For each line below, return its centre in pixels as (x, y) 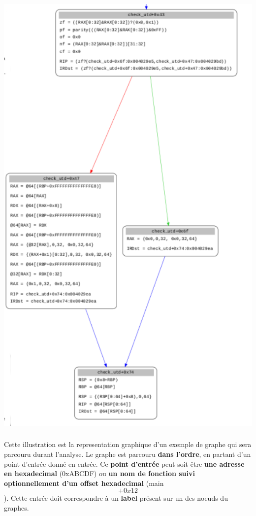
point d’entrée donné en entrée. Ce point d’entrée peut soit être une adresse (124, 464)
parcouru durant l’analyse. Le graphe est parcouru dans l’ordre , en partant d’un (128, 454)
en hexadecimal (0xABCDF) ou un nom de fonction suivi (99, 473)
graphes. (16, 507)
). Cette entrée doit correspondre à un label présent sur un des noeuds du (116, 498)
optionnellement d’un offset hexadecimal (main (84, 483)
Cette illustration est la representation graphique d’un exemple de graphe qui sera (128, 444)
